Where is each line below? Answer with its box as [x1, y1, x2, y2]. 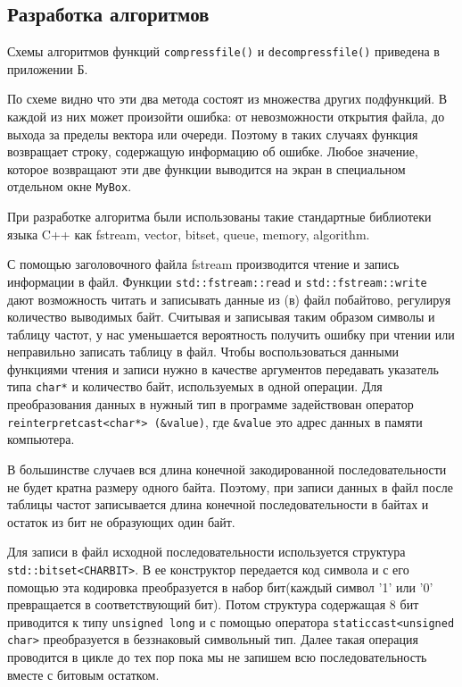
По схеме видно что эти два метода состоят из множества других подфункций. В [7, 89, 448, 108]
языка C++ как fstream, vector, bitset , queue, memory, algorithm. [7, 224, 370, 243]
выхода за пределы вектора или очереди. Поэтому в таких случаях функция [7, 124, 418, 143]
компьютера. [7, 430, 75, 448]
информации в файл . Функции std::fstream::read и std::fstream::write [7, 272, 427, 290]
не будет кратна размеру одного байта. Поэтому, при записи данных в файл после [7, 477, 453, 496]
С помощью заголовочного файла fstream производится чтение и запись [7, 255, 400, 273]
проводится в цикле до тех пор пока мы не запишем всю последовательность [7, 648, 427, 666]
